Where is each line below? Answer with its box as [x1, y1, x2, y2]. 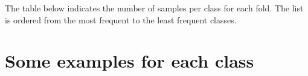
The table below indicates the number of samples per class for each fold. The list [5, 2, 304, 14]
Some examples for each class [5, 48, 254, 73]
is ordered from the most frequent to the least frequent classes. [5, 13, 237, 26]
